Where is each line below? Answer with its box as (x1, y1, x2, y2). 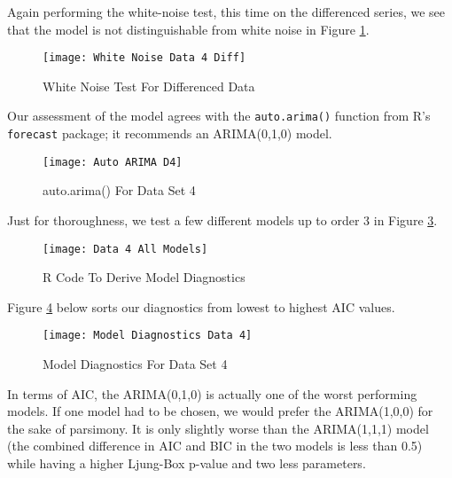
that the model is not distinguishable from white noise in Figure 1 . (7, 20, 370, 38)
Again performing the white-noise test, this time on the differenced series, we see (7, 3, 446, 20)
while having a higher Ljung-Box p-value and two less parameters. (7, 454, 366, 473)
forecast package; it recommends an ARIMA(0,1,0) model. (7, 124, 332, 143)
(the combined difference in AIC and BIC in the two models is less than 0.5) (7, 436, 423, 455)
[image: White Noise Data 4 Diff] (43, 51, 246, 65)
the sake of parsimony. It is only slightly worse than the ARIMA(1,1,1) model (7, 419, 429, 437)
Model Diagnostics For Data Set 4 (43, 355, 228, 373)
